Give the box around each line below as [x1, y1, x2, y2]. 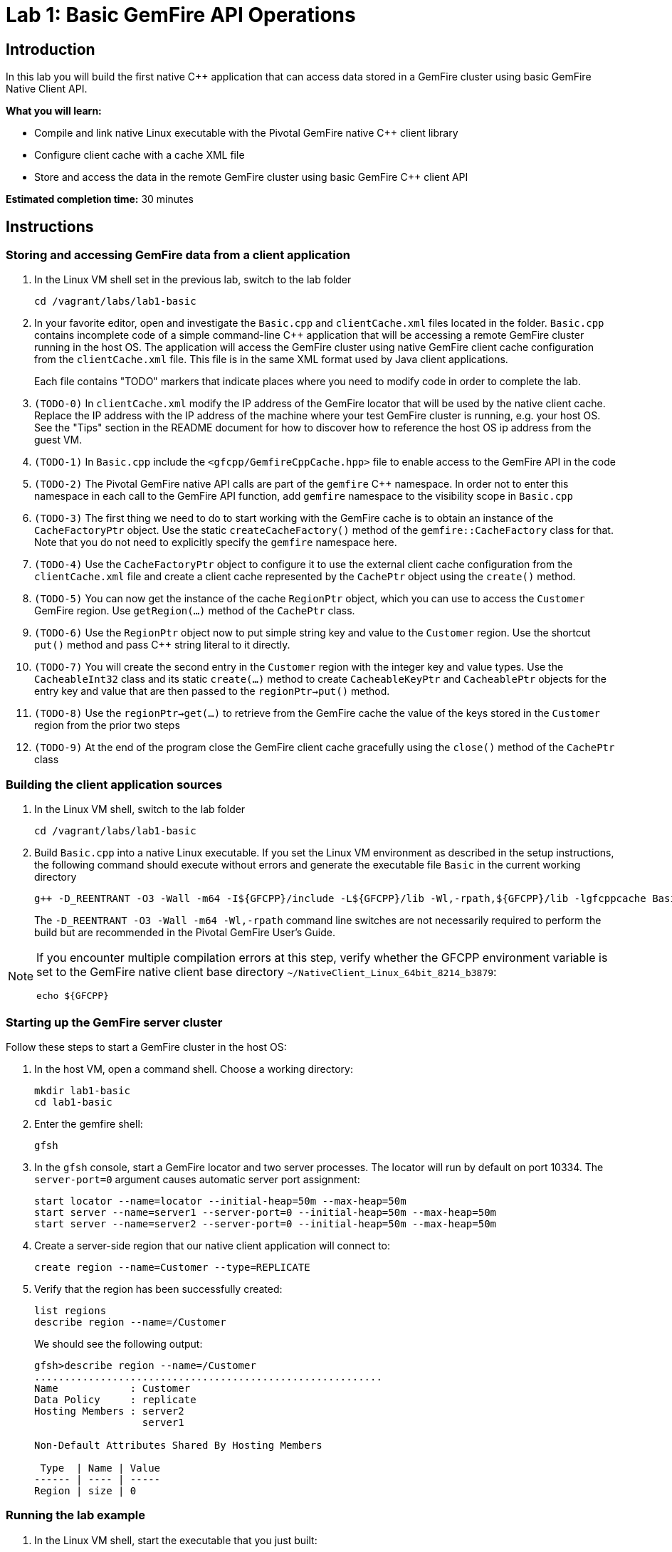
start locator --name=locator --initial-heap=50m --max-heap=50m [34, 1195, 406, 1207]
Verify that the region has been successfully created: [34, 1282, 283, 1295]
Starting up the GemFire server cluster [6, 1014, 223, 1029]
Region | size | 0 [34, 1484, 137, 1496]
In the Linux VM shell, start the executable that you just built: [34, 1533, 317, 1546]
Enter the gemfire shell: [34, 1117, 143, 1130]
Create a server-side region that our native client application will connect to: [34, 1239, 391, 1252]
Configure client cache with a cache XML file [34, 149, 245, 162]
